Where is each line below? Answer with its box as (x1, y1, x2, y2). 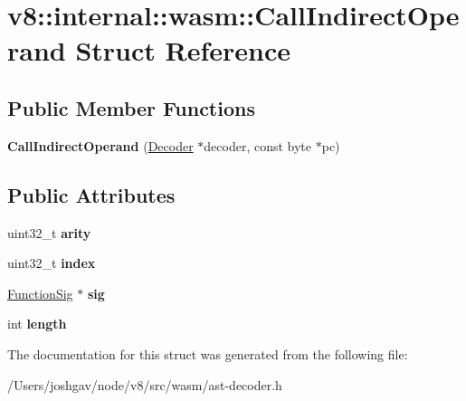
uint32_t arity (7, 223, 91, 242)
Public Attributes (7, 180, 176, 208)
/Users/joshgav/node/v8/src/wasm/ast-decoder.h (7, 375, 282, 394)
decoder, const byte (204, 136, 312, 155)
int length (7, 314, 67, 333)
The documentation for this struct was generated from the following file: (7, 344, 408, 363)
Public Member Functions (7, 93, 255, 121)
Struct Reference (75, 32, 291, 69)
